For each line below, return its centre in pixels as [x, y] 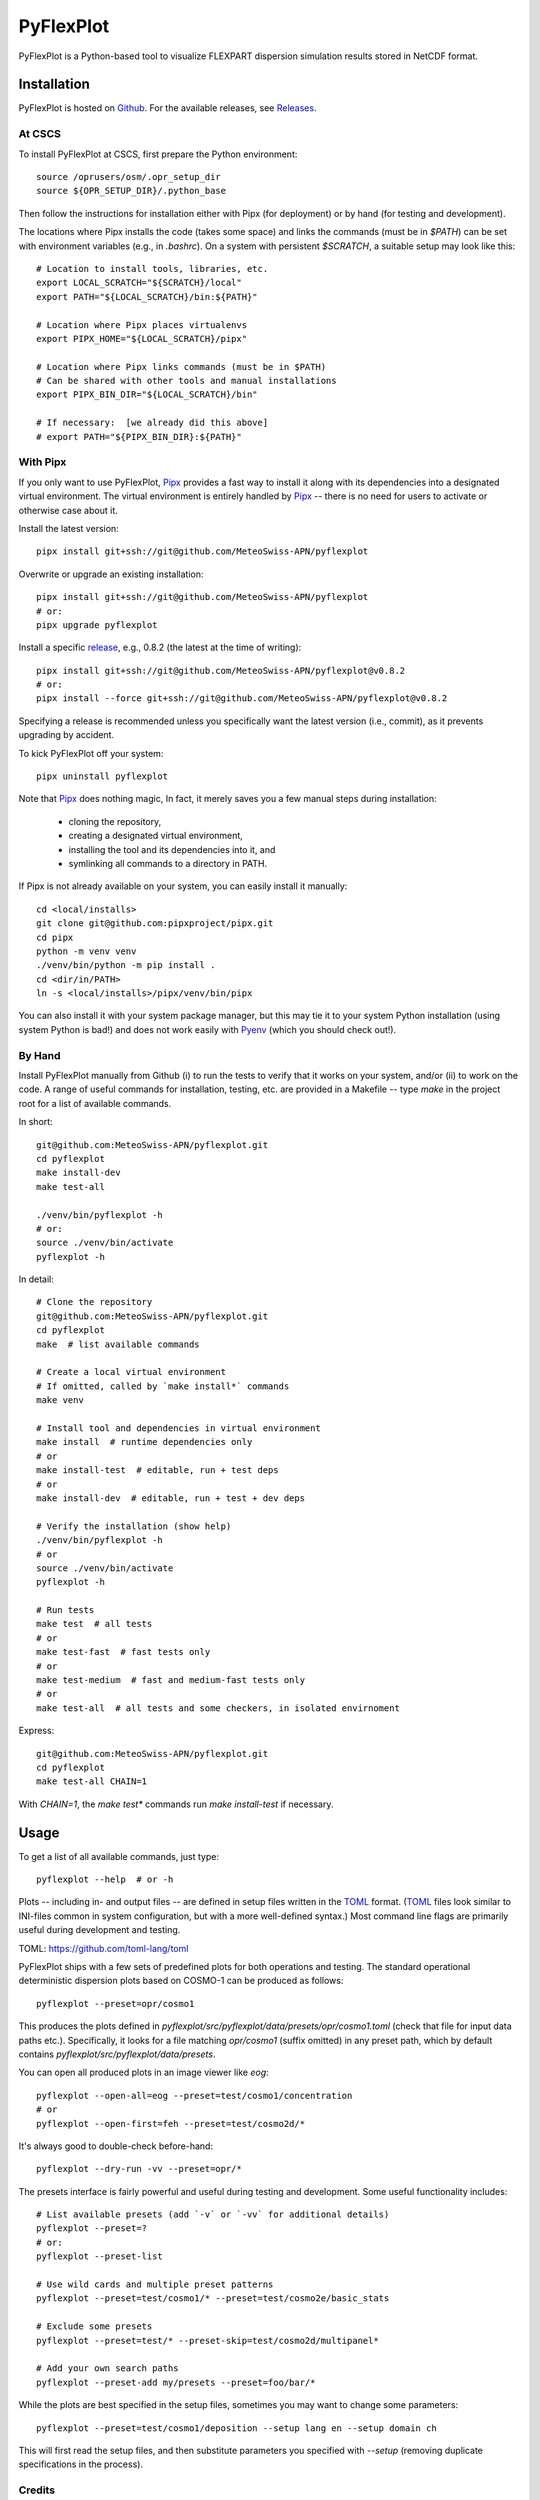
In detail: [36, 1279]
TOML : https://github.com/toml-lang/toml [103, 1948]
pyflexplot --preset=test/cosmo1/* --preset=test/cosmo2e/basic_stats [213, 2298]
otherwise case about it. [68, 510]
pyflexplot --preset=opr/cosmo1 [115, 2003]
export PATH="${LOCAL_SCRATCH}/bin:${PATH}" [147, 296]
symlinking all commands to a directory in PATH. [168, 863]
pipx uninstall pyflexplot [102, 776]
